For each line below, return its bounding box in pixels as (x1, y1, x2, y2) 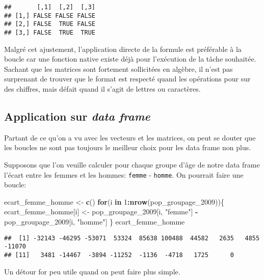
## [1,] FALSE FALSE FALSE (4, 12, 95, 19)
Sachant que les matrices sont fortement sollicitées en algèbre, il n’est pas (4, 63, 233, 74)
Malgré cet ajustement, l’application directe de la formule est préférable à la (4, 43, 242, 54)
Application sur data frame (4, 108, 150, 124)
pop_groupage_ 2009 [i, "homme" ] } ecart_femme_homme (4, 216, 185, 227)
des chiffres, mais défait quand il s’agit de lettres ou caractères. (4, 83, 201, 94)
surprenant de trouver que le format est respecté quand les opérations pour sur (4, 73, 251, 84)
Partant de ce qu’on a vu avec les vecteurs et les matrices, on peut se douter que (4, 132, 256, 143)
